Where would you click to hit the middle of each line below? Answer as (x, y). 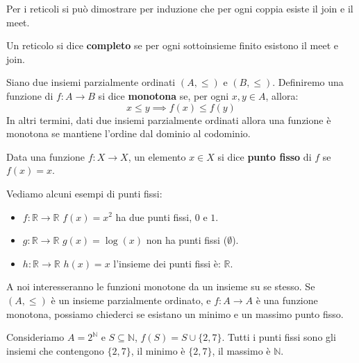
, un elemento (157, 156)
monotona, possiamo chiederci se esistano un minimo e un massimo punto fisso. (175, 313)
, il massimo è (241, 350)
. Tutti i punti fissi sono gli (279, 337)
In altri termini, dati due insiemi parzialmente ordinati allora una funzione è (169, 119)
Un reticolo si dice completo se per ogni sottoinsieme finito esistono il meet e (172, 45)
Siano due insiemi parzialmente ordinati (91, 82)
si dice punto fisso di (265, 156)
